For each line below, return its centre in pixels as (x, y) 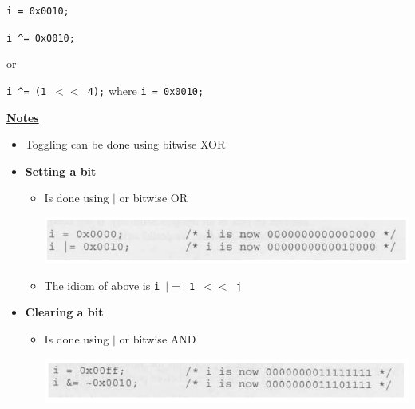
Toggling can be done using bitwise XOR (125, 144)
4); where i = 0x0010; (146, 90)
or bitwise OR (153, 198)
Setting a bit (61, 171)
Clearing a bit (64, 312)
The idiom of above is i (102, 285)
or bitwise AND (158, 339)
